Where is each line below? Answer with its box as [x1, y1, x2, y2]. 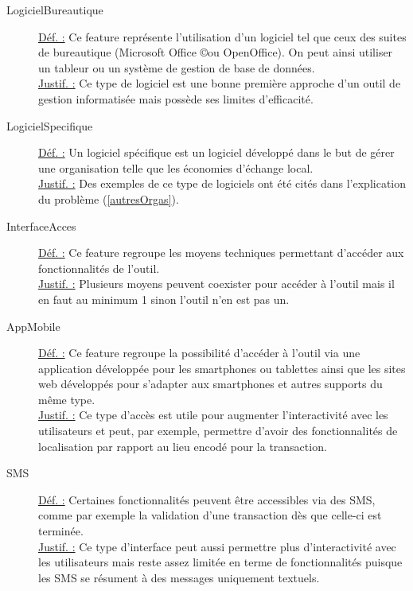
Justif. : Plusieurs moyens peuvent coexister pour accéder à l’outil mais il [38, 275, 395, 292]
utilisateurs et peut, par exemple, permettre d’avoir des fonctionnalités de [38, 422, 398, 439]
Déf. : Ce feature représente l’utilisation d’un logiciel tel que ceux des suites [38, 28, 407, 45]
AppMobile [6, 317, 60, 334]
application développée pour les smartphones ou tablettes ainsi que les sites [38, 360, 406, 376]
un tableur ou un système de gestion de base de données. [38, 59, 315, 76]
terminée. [38, 523, 84, 539]
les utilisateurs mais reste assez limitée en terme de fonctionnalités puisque [38, 554, 403, 570]
